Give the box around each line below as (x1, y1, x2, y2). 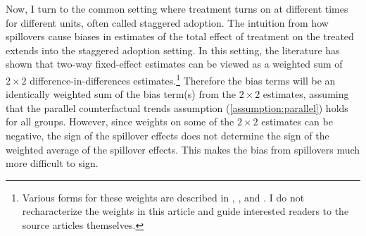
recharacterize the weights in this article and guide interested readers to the (22, 204, 349, 218)
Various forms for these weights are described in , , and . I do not (22, 190, 305, 204)
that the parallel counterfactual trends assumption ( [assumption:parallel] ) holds (6, 100, 348, 115)
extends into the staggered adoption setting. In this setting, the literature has (6, 42, 340, 57)
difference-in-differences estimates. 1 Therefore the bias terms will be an (30, 70, 336, 87)
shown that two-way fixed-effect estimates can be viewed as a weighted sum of (6, 56, 343, 71)
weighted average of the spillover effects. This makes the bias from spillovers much (6, 142, 360, 156)
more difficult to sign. (6, 156, 99, 170)
